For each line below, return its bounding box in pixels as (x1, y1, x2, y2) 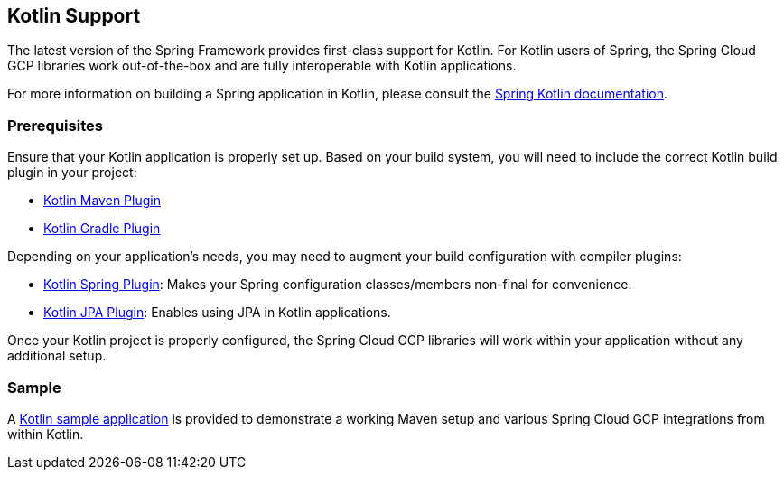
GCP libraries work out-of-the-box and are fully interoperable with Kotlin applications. (7, 58, 517, 74)
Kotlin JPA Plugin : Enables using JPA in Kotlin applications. (43, 304, 391, 321)
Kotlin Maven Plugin (43, 192, 161, 209)
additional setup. (7, 348, 107, 364)
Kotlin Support (7, 5, 141, 27)
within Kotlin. (7, 426, 84, 442)
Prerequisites (7, 116, 103, 135)
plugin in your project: (7, 164, 137, 181)
